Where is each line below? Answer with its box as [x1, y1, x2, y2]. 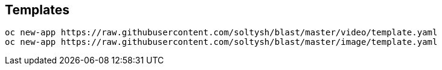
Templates [5, 2, 69, 17]
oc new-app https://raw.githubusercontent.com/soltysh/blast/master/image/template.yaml [5, 37, 438, 47]
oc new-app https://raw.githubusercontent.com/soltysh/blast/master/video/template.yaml [5, 28, 438, 38]
